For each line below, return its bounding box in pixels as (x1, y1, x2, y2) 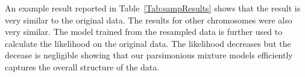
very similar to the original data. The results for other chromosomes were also (5, 13, 292, 26)
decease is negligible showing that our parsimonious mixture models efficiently (5, 49, 293, 61)
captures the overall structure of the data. (5, 60, 160, 73)
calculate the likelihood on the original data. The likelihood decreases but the (5, 37, 291, 49)
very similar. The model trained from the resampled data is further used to (5, 25, 283, 38)
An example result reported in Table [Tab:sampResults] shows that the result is (5, 2, 301, 14)
